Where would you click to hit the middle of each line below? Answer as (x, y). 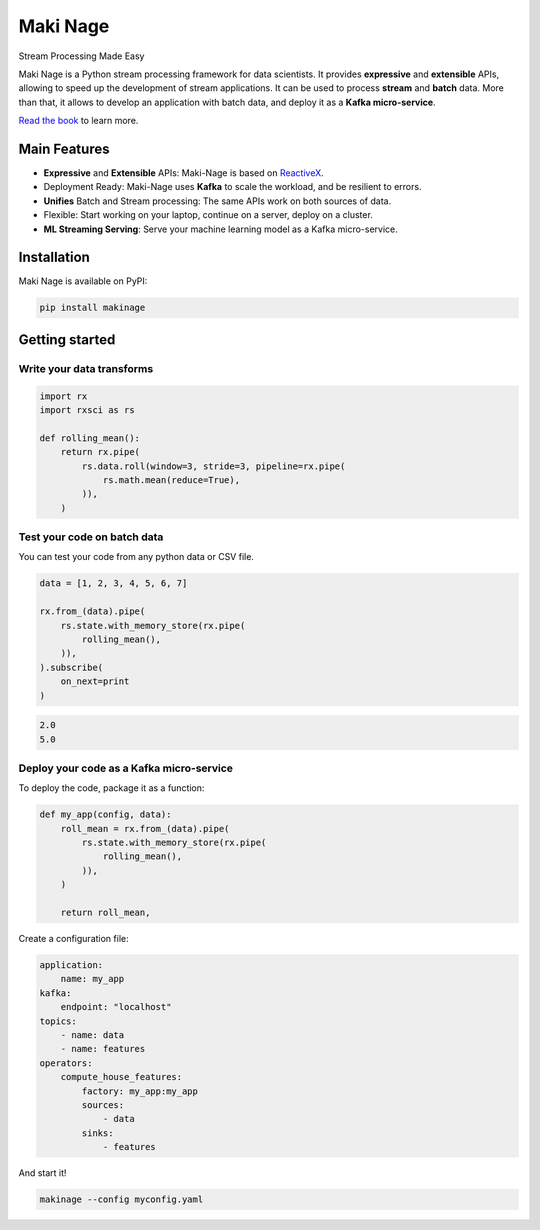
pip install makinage (92, 308)
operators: (66, 1063)
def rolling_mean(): (89, 438)
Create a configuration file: (73, 938)
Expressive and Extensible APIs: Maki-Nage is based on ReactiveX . (183, 173)
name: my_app (92, 979)
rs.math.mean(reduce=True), (171, 479)
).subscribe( (71, 667)
